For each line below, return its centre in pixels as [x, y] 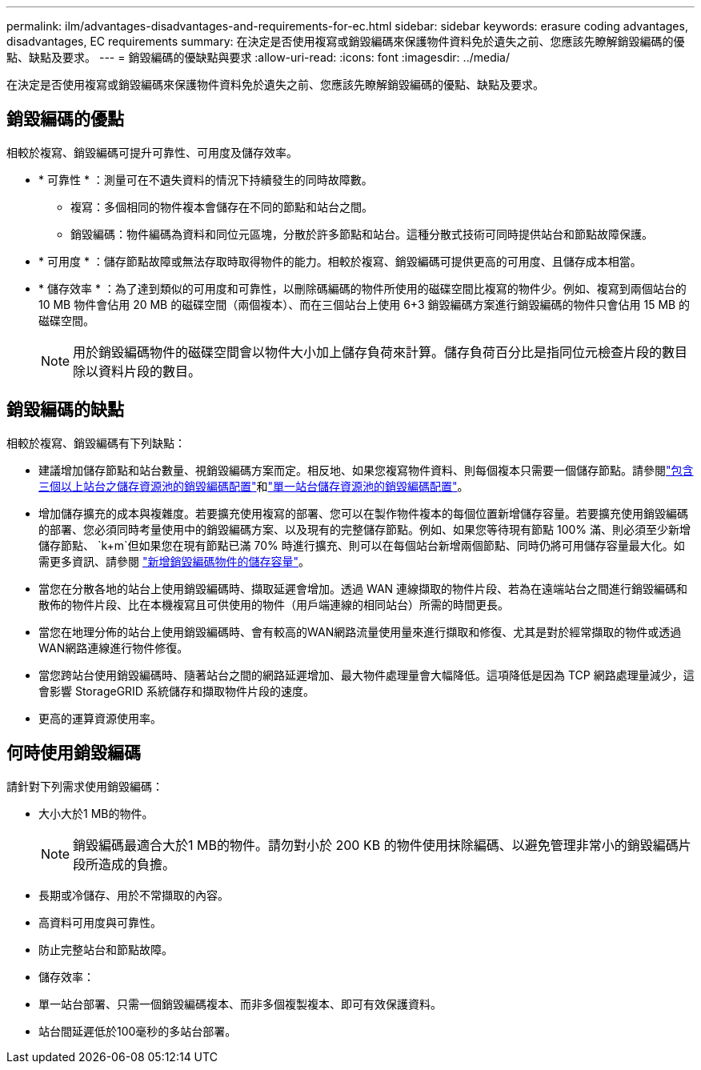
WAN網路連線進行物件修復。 [114, 647]
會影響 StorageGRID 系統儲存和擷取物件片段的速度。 [176, 691]
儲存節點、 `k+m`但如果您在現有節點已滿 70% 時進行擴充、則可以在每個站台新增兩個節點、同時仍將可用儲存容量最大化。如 [362, 545]
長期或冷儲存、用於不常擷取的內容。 [134, 895]
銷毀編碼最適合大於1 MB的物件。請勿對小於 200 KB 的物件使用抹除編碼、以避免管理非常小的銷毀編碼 [376, 845]
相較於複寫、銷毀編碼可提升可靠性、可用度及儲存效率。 [152, 152]
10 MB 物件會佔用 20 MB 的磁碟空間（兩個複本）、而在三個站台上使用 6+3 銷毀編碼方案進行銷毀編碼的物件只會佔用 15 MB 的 [365, 304]
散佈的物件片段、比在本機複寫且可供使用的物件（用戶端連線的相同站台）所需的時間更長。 [274, 604]
